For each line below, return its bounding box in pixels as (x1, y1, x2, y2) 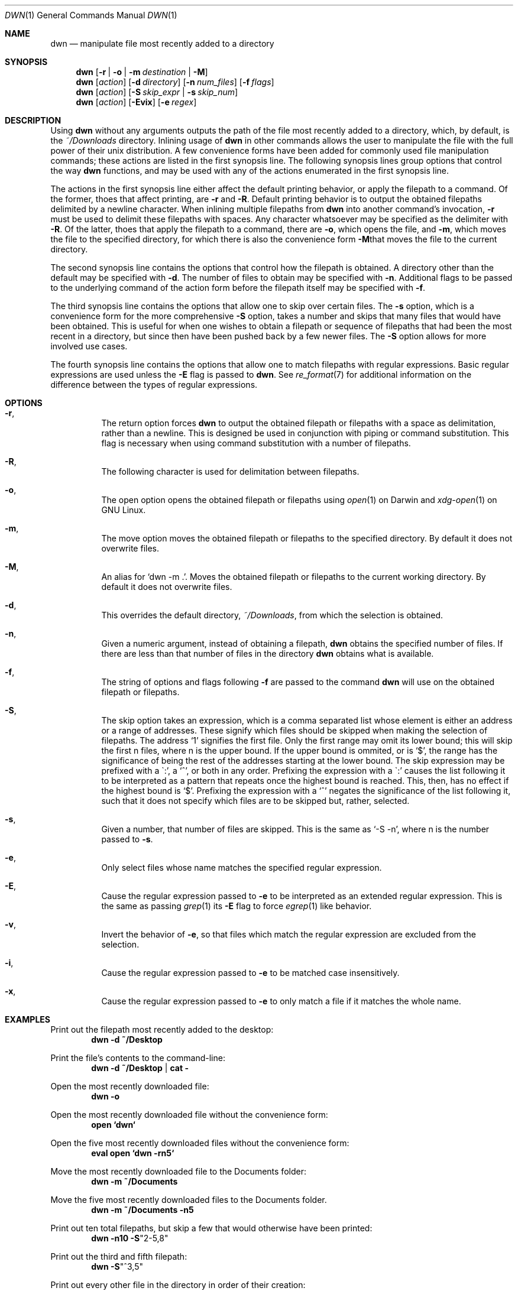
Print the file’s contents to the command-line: (50, 1053, 225, 1063)
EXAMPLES (5, 1014, 50, 1024)
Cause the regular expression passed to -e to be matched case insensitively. (101, 968, 400, 978)
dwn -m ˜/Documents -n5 (91, 1205, 194, 1215)
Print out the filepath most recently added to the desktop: (50, 1024, 274, 1034)
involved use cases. (50, 341, 128, 351)
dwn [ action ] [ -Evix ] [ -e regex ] (76, 97, 197, 107)
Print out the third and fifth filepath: (50, 1251, 187, 1261)
